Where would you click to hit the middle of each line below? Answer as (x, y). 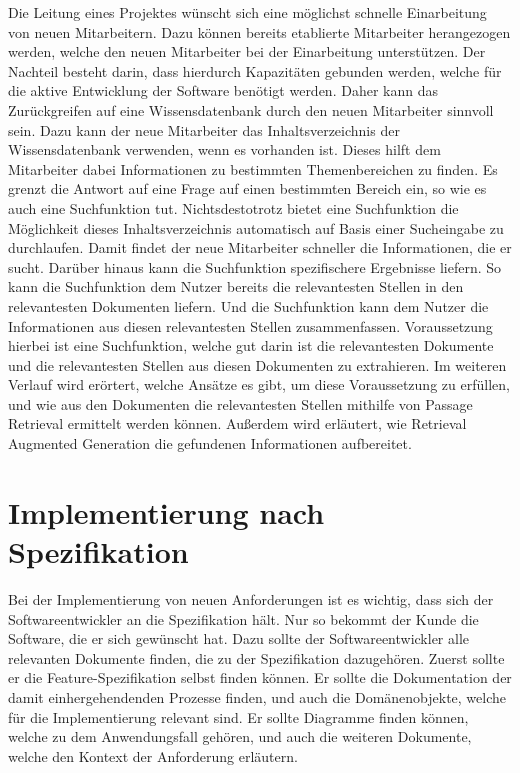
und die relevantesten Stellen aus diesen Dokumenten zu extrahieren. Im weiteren (257, 364)
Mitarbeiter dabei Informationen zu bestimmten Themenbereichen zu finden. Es (253, 168)
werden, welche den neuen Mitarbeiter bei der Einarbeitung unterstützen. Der (247, 51)
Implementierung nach (166, 511)
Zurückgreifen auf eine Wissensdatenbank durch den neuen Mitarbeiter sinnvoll (251, 109)
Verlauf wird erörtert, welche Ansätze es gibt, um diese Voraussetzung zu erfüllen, (259, 384)
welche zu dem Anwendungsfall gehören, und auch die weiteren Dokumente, (240, 736)
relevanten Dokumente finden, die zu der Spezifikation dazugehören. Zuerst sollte (256, 657)
